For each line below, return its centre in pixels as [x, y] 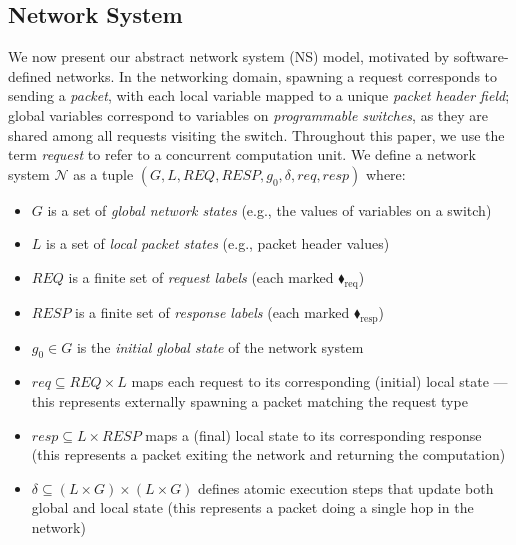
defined [30, 75]
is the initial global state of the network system [220, 346]
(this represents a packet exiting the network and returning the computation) [268, 454]
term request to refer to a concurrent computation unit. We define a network [242, 154]
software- [481, 56]
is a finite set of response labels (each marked [212, 311]
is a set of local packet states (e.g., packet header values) [218, 243]
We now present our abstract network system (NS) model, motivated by [229, 56]
